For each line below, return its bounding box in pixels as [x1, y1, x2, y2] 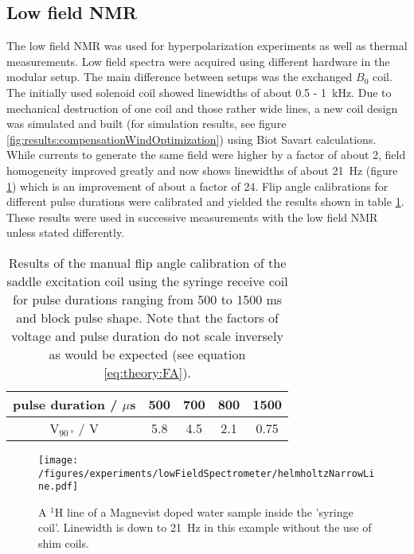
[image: [38, 454, 79, 466]
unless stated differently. [6, 224, 125, 241]
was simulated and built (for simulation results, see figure [6, 115, 287, 132]
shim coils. [38, 535, 89, 552]
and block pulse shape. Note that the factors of [16, 308, 279, 327]
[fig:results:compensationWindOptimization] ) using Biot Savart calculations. [6, 130, 377, 147]
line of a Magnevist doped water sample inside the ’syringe [67, 503, 353, 520]
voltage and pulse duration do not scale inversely [11, 326, 283, 345]
